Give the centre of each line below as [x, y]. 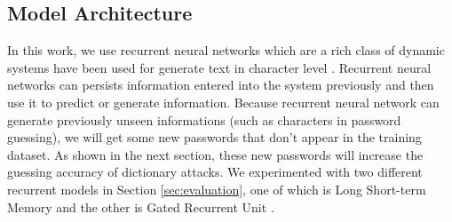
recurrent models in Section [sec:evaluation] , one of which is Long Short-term [217, 189]
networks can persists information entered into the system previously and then [221, 85]
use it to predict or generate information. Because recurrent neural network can [223, 102]
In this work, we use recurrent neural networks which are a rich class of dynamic [226, 50]
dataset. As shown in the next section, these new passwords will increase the [215, 154]
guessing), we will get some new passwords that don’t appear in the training [214, 137]
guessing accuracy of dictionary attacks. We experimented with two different [215, 172]
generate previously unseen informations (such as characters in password [204, 119]
